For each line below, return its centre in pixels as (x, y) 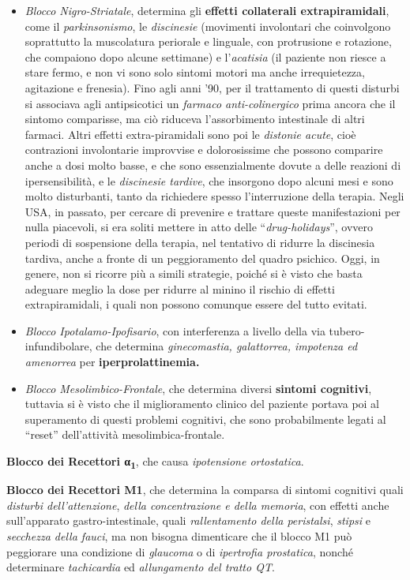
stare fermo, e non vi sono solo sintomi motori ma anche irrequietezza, (195, 72)
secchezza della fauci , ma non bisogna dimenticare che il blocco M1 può (179, 535)
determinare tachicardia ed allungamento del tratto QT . (141, 567)
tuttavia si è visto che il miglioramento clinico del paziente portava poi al (202, 404)
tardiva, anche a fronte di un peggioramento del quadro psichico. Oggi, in (202, 258)
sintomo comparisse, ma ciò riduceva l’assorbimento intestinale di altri (195, 119)
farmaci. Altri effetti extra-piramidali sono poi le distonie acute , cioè (190, 134)
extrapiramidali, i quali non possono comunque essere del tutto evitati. (196, 304)
